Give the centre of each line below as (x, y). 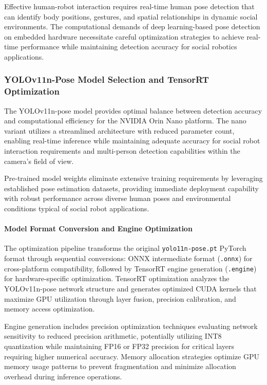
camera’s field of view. (39, 161)
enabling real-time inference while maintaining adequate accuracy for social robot (132, 141)
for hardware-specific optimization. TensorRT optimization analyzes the (117, 278)
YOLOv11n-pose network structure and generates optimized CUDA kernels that (130, 288)
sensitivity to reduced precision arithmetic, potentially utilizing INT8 (113, 336)
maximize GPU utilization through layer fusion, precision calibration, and (120, 298)
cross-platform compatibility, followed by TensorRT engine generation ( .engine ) (130, 268)
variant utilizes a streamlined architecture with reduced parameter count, (119, 130)
